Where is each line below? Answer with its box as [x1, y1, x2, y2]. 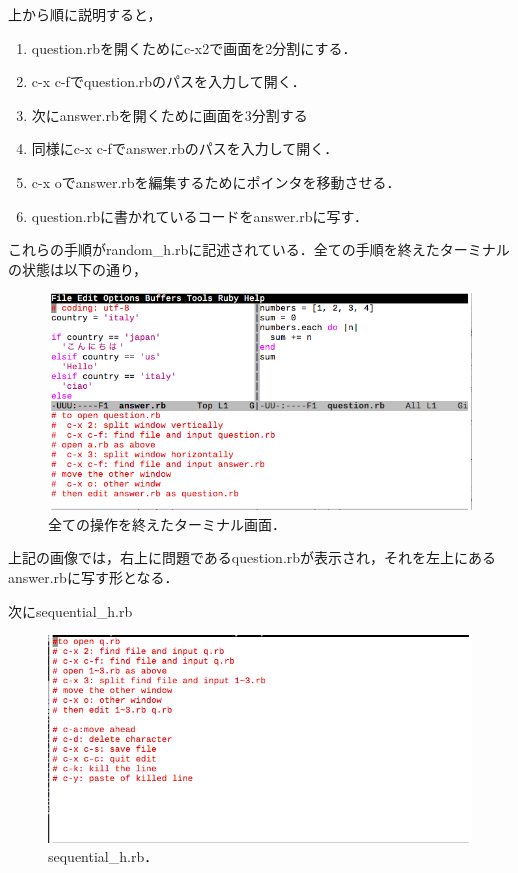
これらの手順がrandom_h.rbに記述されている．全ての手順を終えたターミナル [8, 239, 510, 260]
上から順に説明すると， [8, 4, 162, 24]
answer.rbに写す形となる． [8, 567, 179, 587]
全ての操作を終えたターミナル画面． [48, 513, 286, 534]
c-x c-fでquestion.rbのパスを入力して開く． [31, 71, 306, 92]
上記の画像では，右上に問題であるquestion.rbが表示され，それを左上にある [8, 547, 497, 568]
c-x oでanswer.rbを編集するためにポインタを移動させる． [31, 171, 401, 192]
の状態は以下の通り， [8, 258, 148, 279]
